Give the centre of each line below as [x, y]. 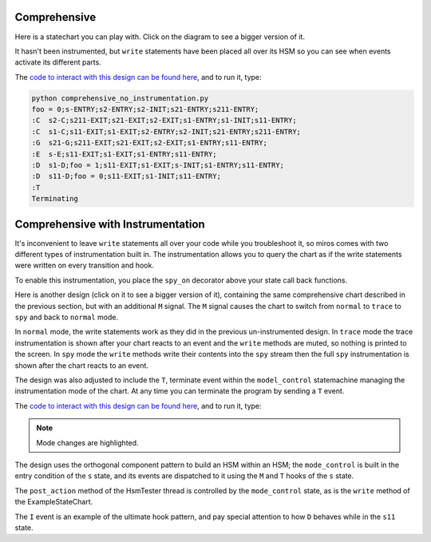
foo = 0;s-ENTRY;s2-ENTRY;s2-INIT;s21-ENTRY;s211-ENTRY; [145, 109]
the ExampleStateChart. [54, 502]
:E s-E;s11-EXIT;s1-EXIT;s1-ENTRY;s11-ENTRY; [124, 154]
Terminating [55, 199]
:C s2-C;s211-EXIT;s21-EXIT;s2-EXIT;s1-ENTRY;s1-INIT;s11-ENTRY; [164, 121]
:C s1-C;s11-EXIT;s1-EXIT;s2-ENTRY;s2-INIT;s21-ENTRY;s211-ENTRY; [166, 131]
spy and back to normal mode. [67, 317]
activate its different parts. [58, 62]
